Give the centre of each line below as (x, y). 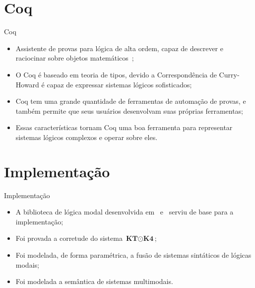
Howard (27, 84)
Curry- (229, 74)
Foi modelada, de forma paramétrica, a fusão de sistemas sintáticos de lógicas (133, 254)
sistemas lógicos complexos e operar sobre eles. (87, 137)
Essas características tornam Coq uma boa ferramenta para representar (124, 127)
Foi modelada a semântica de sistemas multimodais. (94, 281)
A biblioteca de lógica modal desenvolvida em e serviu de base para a (125, 212)
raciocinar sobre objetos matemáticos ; (75, 58)
